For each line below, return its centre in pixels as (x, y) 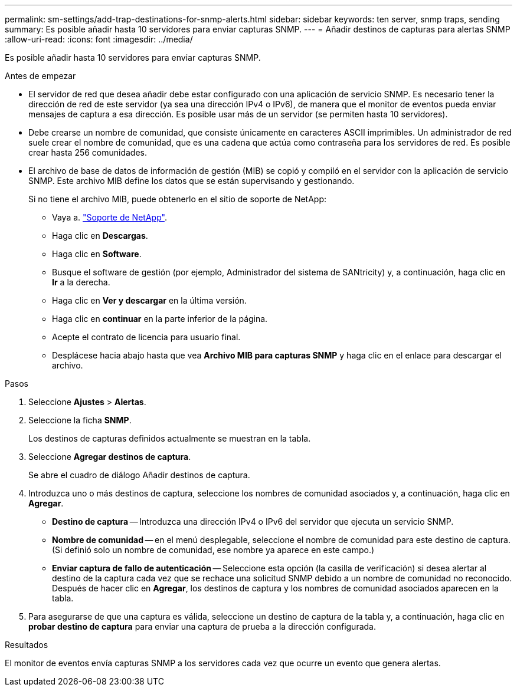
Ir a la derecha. (81, 282)
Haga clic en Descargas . (100, 236)
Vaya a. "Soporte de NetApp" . (109, 217)
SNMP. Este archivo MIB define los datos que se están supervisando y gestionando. (192, 181)
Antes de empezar (40, 76)
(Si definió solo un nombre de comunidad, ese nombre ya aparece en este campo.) (213, 550)
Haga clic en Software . (97, 254)
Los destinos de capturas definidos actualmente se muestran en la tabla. (170, 438)
